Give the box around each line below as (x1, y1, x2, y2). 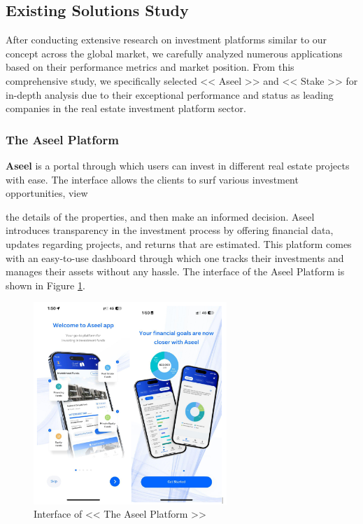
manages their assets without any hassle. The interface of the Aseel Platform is (6, 264, 345, 279)
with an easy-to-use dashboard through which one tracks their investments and (6, 250, 344, 265)
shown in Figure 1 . (6, 277, 85, 292)
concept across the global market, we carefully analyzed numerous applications (6, 46, 343, 60)
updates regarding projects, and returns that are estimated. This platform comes (6, 236, 352, 251)
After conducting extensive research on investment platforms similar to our (6, 32, 327, 47)
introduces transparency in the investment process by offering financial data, (6, 223, 334, 237)
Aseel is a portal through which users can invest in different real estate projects (6, 158, 350, 172)
